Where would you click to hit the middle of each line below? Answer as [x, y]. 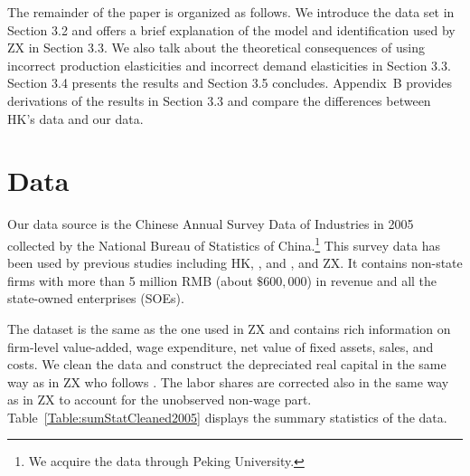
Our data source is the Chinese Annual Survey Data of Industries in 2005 [211, 224]
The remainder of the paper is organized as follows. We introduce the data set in [231, 12]
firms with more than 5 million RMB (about [130, 280]
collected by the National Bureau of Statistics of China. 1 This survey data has [224, 243]
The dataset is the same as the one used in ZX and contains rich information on [229, 328]
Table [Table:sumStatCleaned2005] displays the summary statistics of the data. [227, 417]
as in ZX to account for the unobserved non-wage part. [160, 400]
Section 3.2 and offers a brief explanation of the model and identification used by [231, 29]
